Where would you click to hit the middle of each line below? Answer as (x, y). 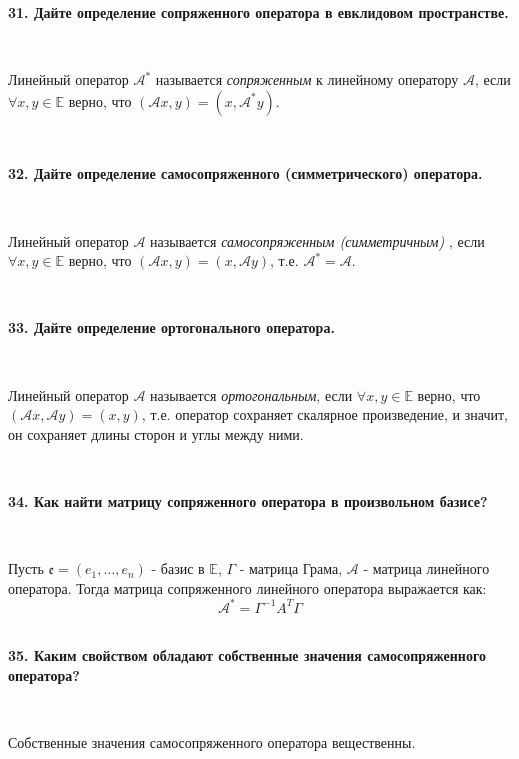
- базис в (178, 568)
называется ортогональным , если (251, 394)
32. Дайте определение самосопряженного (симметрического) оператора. (245, 173)
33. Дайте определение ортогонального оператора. (171, 327)
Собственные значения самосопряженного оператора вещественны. (212, 742)
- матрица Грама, (291, 568)
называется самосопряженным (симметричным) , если (317, 240)
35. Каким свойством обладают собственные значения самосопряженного (247, 655)
